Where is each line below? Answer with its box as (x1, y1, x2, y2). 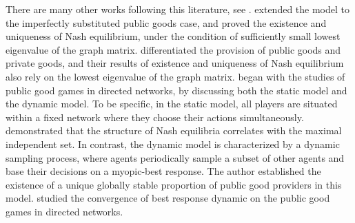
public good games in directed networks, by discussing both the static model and (6, 83, 347, 97)
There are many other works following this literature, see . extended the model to (6, 2, 350, 16)
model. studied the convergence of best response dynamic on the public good (6, 191, 330, 205)
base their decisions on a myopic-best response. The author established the (6, 164, 321, 178)
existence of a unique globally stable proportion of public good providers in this (6, 177, 342, 191)
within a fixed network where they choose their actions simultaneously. (6, 109, 304, 124)
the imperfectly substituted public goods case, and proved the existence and (6, 15, 327, 30)
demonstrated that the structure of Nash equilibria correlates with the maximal (6, 123, 342, 138)
